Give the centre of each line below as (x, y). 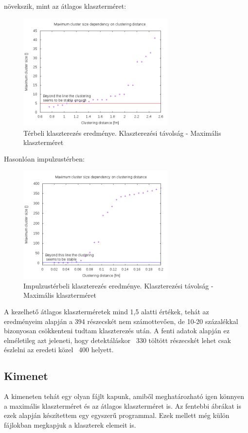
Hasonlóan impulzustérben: (44, 158)
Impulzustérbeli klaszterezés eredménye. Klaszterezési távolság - (118, 285)
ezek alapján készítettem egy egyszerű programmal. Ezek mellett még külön (117, 415)
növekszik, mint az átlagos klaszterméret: (65, 6)
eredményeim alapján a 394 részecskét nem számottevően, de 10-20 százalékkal (121, 321)
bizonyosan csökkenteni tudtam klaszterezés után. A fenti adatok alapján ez (117, 331)
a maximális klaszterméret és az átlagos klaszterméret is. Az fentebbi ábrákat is (123, 406)
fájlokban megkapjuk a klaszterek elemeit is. (70, 424)
